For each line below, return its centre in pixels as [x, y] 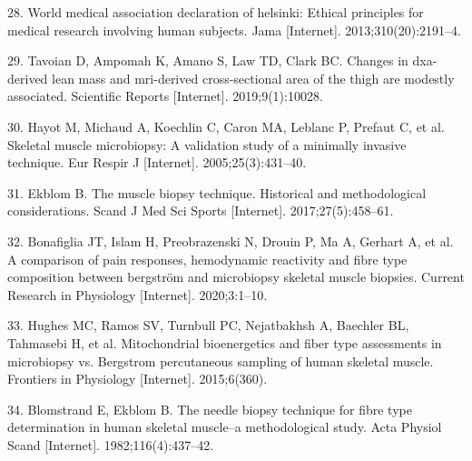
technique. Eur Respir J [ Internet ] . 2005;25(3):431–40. [157, 162]
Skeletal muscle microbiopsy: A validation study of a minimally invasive [207, 144]
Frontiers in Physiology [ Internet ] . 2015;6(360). [138, 379]
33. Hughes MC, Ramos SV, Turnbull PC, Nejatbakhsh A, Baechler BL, [208, 325]
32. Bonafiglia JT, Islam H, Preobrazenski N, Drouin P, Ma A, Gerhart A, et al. [231, 241]
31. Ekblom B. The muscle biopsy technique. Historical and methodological [217, 192]
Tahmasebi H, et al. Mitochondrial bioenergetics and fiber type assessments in [225, 342]
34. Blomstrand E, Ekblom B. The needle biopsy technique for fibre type [210, 409]
